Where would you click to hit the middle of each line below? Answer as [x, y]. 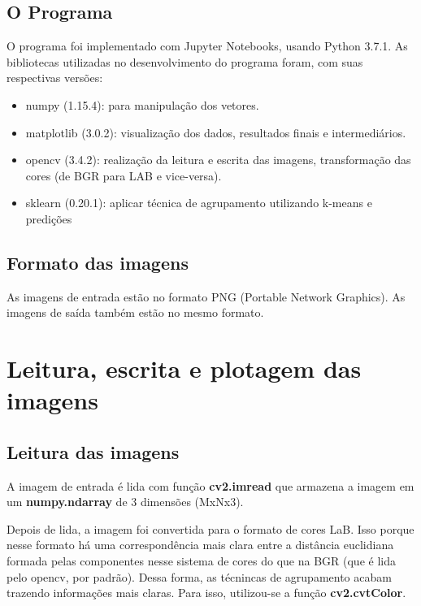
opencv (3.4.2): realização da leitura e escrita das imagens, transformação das [218, 160]
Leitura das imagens [93, 451]
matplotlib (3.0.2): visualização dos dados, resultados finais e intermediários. [216, 132]
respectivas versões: [55, 78]
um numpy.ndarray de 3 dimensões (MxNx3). [125, 502]
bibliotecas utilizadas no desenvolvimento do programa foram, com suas [185, 61]
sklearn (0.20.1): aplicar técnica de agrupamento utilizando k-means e [199, 203]
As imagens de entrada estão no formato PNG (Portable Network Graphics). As [206, 296]
